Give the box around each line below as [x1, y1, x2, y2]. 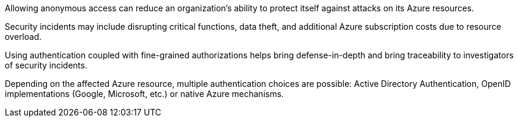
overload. [5, 32, 42, 42]
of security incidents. [5, 60, 87, 70]
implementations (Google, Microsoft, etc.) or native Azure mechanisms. [5, 89, 284, 99]
